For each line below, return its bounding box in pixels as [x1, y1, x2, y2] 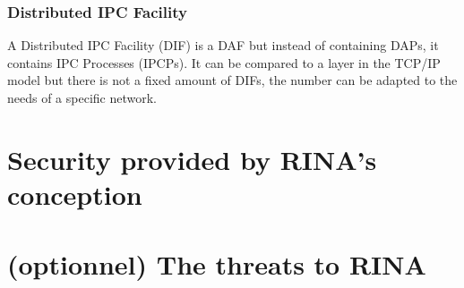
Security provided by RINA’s [7, 140, 377, 177]
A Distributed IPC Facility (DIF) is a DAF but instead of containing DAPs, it [7, 36, 439, 55]
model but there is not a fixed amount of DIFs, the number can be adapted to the [7, 71, 458, 89]
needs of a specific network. [7, 89, 158, 106]
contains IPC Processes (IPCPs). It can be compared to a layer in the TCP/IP [7, 53, 441, 72]
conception [7, 175, 142, 212]
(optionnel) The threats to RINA [7, 246, 426, 283]
